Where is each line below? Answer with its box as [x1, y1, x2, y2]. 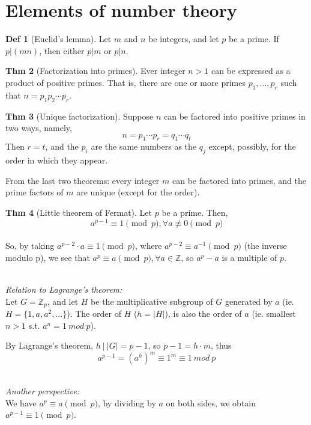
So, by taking [5, 239, 55, 252]
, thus [210, 339, 232, 352]
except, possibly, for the [208, 140, 296, 153]
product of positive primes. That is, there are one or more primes [5, 76, 246, 88]
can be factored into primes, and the [172, 174, 306, 186]
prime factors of [5, 186, 64, 198]
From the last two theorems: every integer [5, 174, 160, 186]
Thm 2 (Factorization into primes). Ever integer [5, 64, 186, 77]
